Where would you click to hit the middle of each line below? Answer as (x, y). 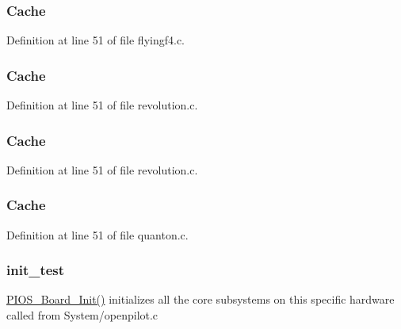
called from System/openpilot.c (82, 315)
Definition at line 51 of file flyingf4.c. (96, 40)
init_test (36, 270)
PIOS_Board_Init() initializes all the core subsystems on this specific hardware (200, 299)
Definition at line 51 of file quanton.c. (97, 234)
